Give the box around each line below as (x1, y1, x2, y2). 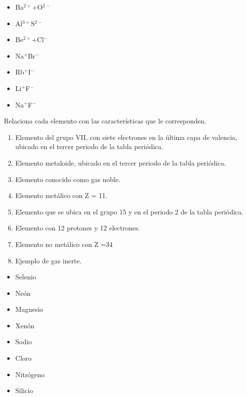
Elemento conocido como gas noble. (15, 174, 121, 184)
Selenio (15, 272, 36, 282)
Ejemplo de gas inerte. (15, 255, 82, 265)
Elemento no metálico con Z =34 (15, 239, 113, 249)
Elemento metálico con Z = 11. (15, 190, 108, 200)
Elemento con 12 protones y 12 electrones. (15, 223, 140, 233)
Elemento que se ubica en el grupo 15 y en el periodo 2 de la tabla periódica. (15, 206, 244, 216)
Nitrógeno (15, 369, 45, 379)
